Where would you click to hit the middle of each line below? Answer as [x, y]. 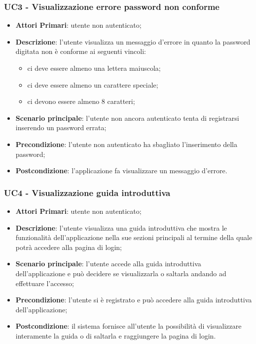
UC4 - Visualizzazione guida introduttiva [87, 192]
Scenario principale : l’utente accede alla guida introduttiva [108, 264]
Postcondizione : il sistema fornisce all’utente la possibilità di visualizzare [128, 326]
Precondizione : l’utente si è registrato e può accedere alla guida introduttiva [134, 300]
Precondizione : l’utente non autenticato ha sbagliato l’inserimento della [126, 144]
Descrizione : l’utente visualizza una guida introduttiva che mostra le [121, 227]
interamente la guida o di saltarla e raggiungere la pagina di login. [116, 335]
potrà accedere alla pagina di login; [69, 247]
